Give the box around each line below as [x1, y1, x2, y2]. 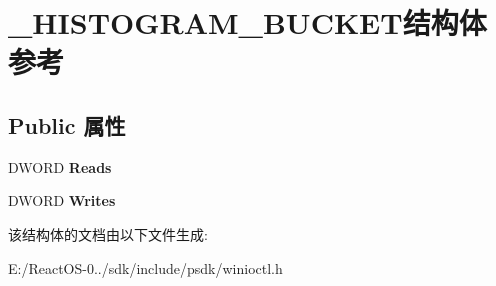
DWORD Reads [8, 156, 112, 177]
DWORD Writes [8, 190, 116, 211]
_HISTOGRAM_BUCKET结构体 [8, 2, 487, 43]
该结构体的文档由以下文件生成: [8, 223, 208, 244]
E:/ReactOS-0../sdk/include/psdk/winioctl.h [8, 257, 283, 278]
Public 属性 [8, 109, 126, 140]
